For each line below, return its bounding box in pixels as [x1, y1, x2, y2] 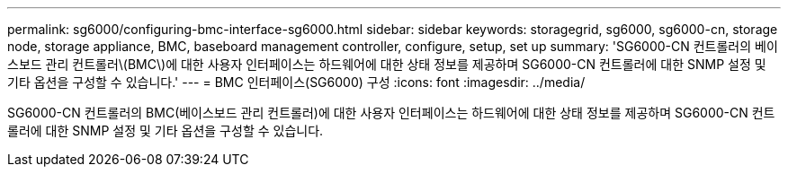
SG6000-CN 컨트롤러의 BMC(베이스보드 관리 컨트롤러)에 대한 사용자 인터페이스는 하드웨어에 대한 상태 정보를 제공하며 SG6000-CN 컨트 [7, 105, 775, 120]
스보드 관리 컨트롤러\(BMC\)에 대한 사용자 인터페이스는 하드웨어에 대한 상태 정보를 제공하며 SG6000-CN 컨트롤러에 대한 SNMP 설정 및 [7, 57, 766, 72]
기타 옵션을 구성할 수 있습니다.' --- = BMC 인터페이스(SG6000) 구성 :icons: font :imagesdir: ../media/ [7, 74, 586, 90]
